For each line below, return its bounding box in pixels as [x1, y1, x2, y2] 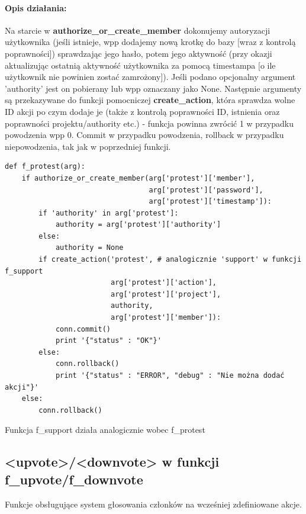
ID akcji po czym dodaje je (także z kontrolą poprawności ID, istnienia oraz [5, 105, 280, 117]
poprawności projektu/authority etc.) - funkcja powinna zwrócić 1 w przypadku [5, 117, 294, 129]
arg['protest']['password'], [149, 185, 263, 194]
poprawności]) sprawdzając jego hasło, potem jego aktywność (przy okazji [5, 47, 272, 59]
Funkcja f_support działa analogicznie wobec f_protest [5, 423, 205, 436]
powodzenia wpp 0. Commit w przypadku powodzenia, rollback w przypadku [5, 128, 284, 141]
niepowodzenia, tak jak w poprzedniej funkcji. [5, 140, 171, 152]
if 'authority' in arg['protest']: [38, 208, 179, 217]
